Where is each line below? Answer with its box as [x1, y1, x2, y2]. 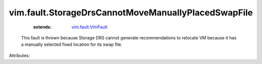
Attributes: [9, 52, 30, 58]
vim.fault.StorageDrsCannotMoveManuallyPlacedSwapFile [9, 7, 253, 18]
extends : [33, 24, 52, 30]
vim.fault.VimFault [71, 24, 108, 30]
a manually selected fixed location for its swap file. [21, 41, 123, 48]
